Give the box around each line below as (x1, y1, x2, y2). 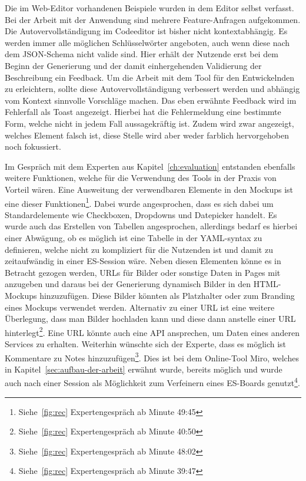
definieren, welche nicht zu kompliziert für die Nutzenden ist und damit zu (5, 243, 273, 255)
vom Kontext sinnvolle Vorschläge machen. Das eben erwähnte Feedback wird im (5, 94, 297, 106)
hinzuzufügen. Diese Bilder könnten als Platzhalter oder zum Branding (39, 289, 295, 301)
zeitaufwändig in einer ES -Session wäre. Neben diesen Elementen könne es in (5, 255, 281, 267)
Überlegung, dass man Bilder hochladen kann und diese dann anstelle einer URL (5, 312, 296, 325)
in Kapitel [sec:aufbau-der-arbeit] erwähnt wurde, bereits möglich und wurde (5, 363, 282, 375)
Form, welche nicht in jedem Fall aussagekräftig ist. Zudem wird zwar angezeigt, (5, 117, 294, 129)
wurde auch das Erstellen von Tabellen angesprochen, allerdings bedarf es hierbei (5, 220, 298, 232)
